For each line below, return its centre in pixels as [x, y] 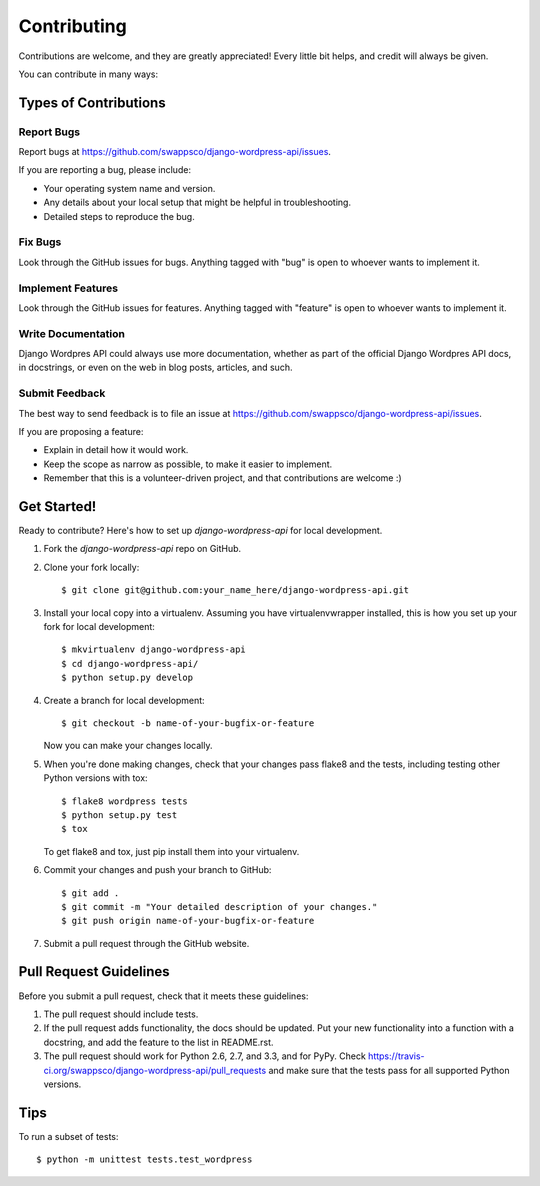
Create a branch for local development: [124, 700]
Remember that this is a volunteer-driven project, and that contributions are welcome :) [222, 478]
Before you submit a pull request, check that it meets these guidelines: [163, 996]
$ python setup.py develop [127, 678]
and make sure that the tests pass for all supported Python [389, 1070]
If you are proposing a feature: [81, 431]
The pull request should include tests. [121, 1014]
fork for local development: [99, 627]
